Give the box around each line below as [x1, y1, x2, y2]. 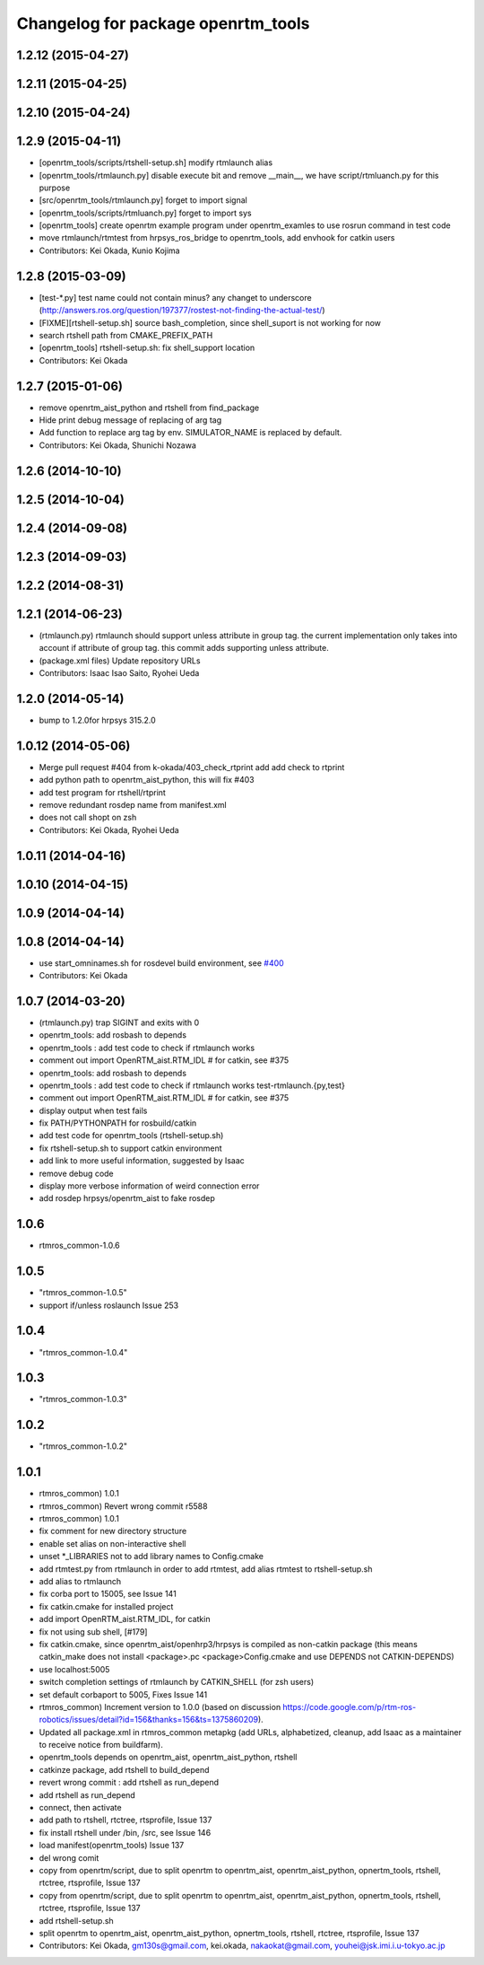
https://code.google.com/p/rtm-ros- [282, 1701, 417, 1712]
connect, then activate [39, 1803, 122, 1813]
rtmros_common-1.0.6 [39, 1240, 120, 1251]
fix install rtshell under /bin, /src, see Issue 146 [39, 1827, 212, 1838]
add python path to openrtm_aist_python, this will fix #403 [39, 775, 255, 785]
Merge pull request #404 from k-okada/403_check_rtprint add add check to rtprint [39, 761, 345, 772]
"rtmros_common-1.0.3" [39, 1394, 127, 1405]
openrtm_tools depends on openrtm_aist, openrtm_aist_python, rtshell [39, 1751, 298, 1763]
